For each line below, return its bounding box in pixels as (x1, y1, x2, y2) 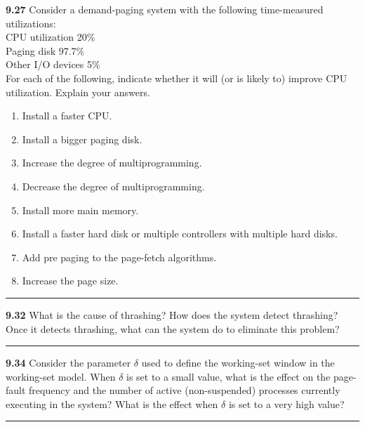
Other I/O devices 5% (6, 57, 100, 72)
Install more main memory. (22, 202, 139, 217)
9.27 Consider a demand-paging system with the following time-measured (6, 2, 324, 16)
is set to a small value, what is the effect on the (126, 369, 331, 383)
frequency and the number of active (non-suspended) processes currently (29, 383, 340, 398)
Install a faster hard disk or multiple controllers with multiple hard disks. (22, 226, 338, 241)
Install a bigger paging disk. (22, 131, 142, 146)
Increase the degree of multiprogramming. (22, 155, 202, 170)
